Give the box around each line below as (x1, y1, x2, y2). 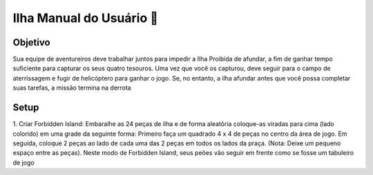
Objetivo (12, 37, 51, 48)
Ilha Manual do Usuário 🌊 (12, 10, 159, 25)
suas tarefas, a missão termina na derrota (12, 83, 131, 92)
